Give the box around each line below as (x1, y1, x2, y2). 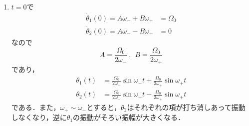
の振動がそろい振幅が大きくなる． (73, 112, 185, 122)
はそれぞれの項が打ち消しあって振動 (127, 101, 246, 112)
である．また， (11, 101, 60, 112)
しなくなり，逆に (11, 112, 67, 122)
